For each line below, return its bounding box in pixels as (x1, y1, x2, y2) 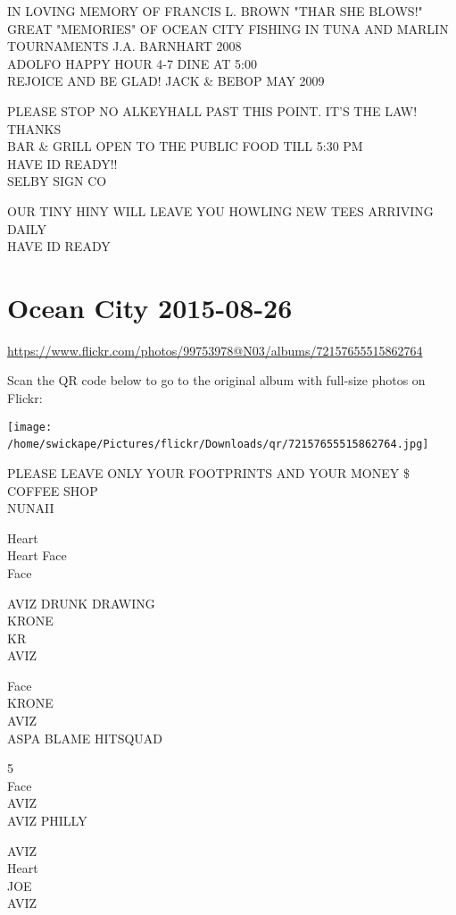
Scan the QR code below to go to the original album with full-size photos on (7, 371, 426, 390)
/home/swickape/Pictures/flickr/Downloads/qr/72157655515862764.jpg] (7, 438, 429, 451)
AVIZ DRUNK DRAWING (7, 593, 155, 612)
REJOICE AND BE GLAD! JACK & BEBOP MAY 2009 (7, 71, 325, 90)
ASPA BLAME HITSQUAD (7, 728, 163, 747)
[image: (7, 420, 53, 433)
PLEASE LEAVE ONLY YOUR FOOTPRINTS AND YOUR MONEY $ (7, 463, 410, 482)
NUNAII (7, 499, 54, 517)
